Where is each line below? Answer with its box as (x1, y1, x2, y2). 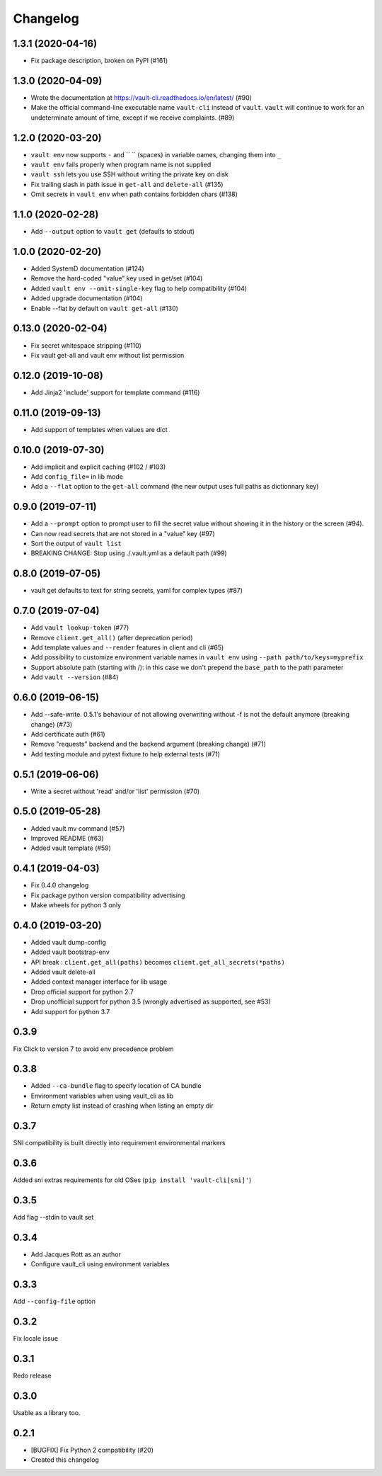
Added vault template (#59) (30, 844, 111, 853)
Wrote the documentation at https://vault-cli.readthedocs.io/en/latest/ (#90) (30, 93, 253, 102)
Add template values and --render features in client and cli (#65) (30, 643, 224, 652)
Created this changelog (30, 1455, 99, 1464)
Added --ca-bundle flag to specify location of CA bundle (30, 1082, 202, 1090)
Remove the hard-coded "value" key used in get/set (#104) (30, 274, 203, 283)
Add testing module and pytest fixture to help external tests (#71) (30, 749, 221, 758)
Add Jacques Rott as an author (30, 1250, 122, 1259)
